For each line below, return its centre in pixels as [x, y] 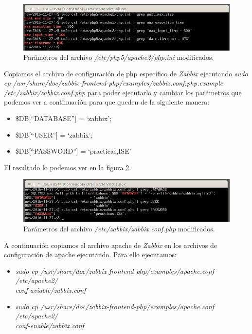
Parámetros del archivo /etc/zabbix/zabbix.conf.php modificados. [119, 228]
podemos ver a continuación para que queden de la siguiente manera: [107, 102]
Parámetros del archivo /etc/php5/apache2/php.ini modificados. [119, 57]
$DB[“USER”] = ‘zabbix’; [54, 134]
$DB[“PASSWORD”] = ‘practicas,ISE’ [73, 151]
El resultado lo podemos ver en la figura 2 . [68, 167]
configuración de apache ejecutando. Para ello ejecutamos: [90, 255]
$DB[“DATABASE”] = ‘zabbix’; [63, 118]
